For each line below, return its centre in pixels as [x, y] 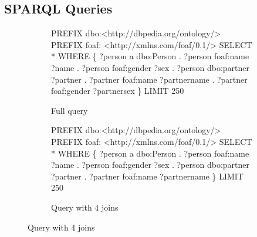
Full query [70, 110]
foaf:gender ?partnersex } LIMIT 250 [118, 91]
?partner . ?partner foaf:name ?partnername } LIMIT [147, 176]
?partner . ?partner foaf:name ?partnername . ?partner [149, 79]
